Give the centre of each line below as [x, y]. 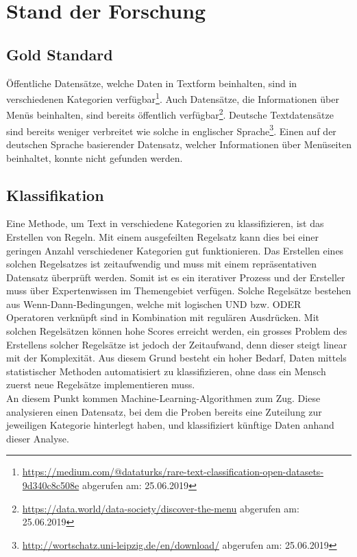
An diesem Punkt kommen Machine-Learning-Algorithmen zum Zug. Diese [163, 398]
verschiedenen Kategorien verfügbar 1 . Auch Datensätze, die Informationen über [173, 98]
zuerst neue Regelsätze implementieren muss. [101, 384]
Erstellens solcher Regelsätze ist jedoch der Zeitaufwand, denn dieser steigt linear [177, 344]
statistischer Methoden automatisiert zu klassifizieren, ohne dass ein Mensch [166, 371]
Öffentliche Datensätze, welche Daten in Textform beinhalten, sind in [152, 83]
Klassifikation [55, 194]
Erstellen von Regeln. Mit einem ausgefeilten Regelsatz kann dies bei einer [162, 236]
